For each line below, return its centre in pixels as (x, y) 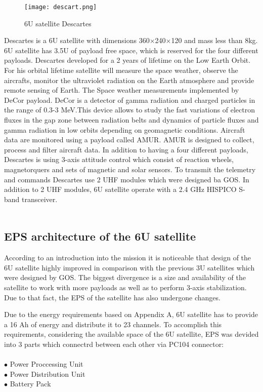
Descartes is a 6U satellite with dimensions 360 (77, 40)
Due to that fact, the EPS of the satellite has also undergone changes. (112, 297)
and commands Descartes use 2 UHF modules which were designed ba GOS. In (127, 179)
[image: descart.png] (61, 7)
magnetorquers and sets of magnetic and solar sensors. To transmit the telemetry (130, 169)
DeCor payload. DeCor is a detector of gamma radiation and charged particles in (130, 100)
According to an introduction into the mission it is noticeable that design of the (128, 258)
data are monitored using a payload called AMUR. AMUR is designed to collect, (129, 140)
